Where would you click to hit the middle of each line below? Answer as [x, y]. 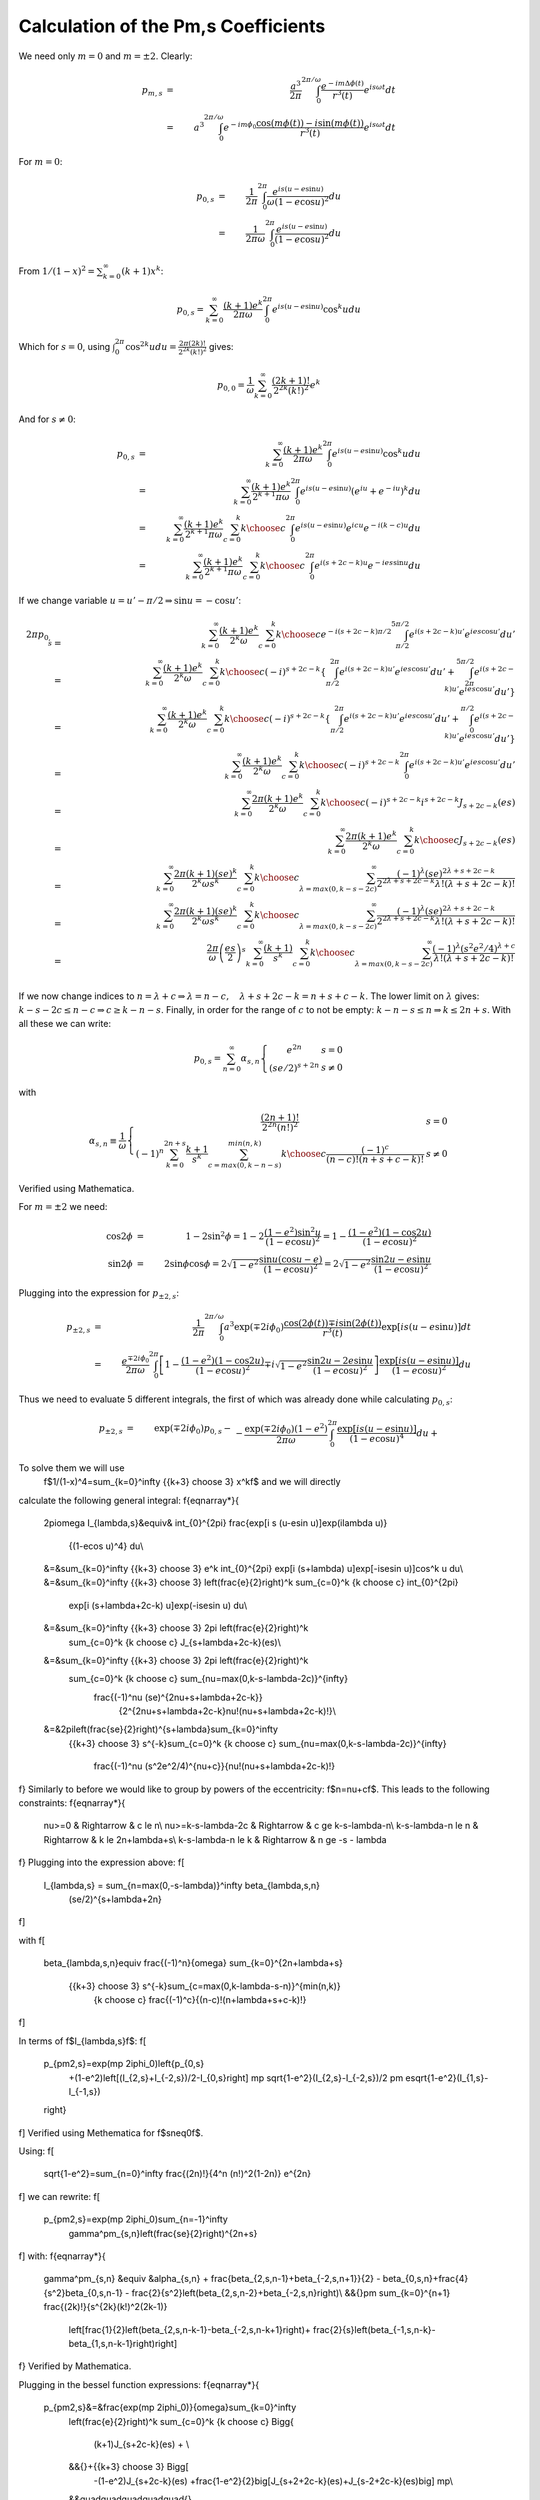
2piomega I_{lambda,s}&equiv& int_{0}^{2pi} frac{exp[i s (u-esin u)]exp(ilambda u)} [215, 1523]
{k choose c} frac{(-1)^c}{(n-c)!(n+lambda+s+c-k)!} [200, 1999]
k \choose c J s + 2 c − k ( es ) [464, 841]
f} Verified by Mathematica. [75, 2366]
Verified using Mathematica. [76, 1188]
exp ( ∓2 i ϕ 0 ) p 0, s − [192, 1430]
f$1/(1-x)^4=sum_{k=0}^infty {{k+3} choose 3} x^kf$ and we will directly [192, 1482]
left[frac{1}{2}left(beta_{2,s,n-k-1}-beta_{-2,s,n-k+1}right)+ [190, 2329]
